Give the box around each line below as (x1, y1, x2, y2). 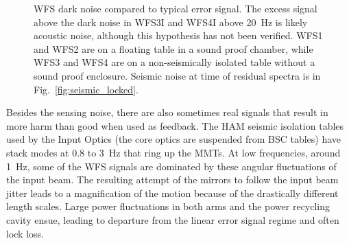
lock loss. (6, 226, 44, 240)
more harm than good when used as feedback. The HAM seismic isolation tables (6, 118, 344, 132)
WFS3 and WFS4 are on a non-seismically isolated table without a (34, 55, 315, 69)
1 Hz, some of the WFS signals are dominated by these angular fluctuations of (6, 159, 337, 173)
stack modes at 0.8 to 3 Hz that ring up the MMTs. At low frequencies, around (6, 145, 341, 159)
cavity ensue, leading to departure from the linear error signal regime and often (6, 212, 339, 227)
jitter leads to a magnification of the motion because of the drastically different (6, 185, 339, 200)
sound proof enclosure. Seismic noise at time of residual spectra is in (34, 68, 321, 82)
